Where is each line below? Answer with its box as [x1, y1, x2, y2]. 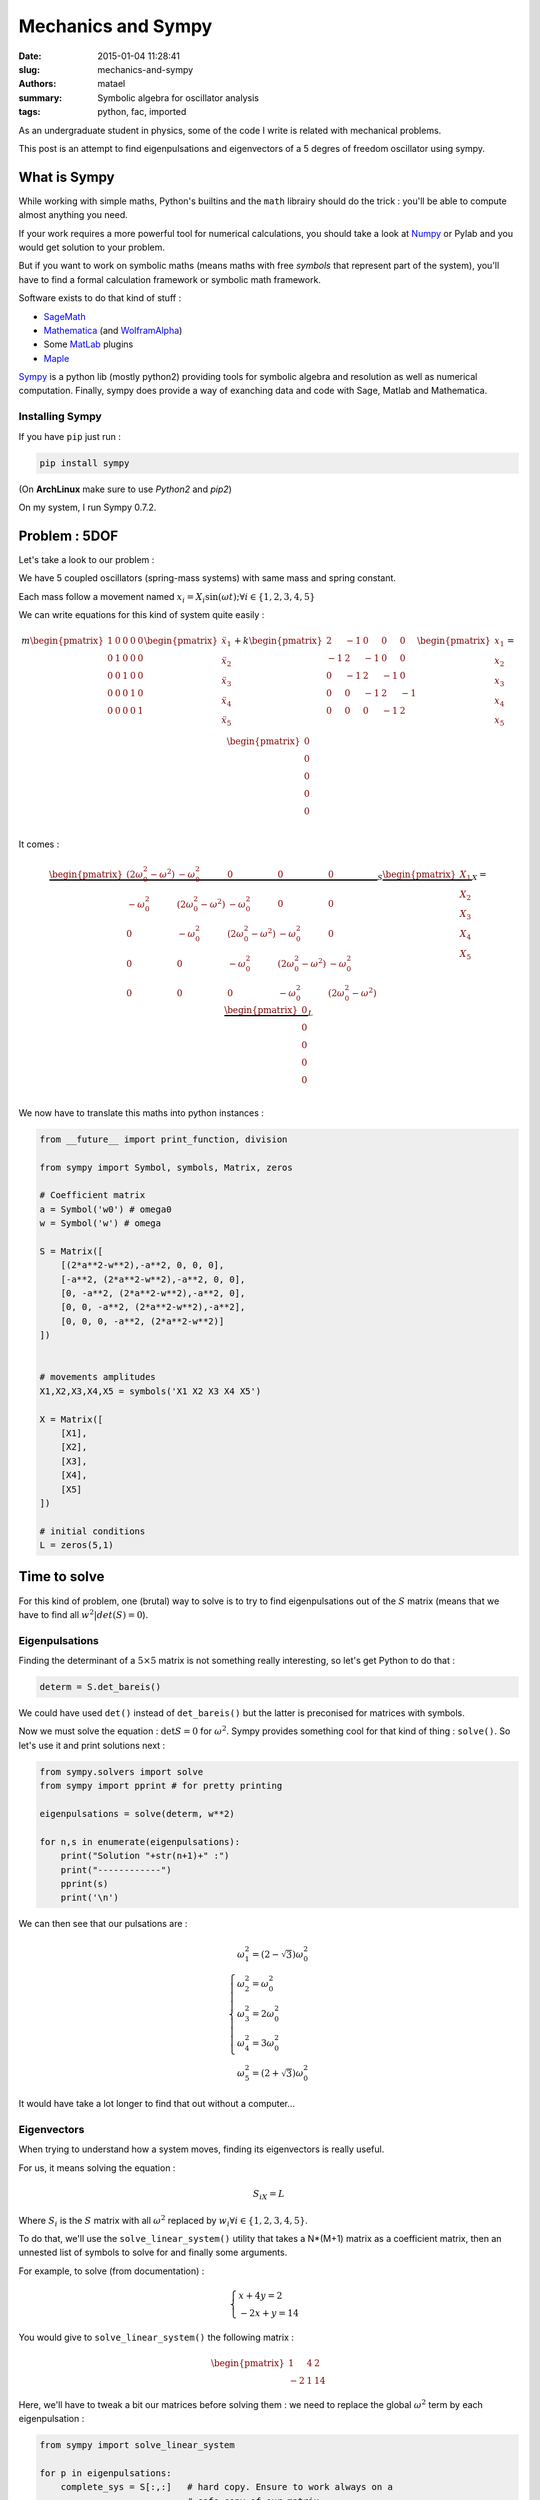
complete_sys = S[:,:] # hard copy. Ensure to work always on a [60, 2481, 394, 2493]
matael [97, 78, 126, 90]
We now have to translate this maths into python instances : [18, 1106, 265, 1119]
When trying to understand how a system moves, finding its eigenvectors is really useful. [18, 2143, 385, 2155]
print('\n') [60, 1892, 120, 1904]
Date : [18, 50, 42, 62]
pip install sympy [39, 457, 130, 469]
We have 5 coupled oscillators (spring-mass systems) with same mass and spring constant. [18, 572, 397, 584]
